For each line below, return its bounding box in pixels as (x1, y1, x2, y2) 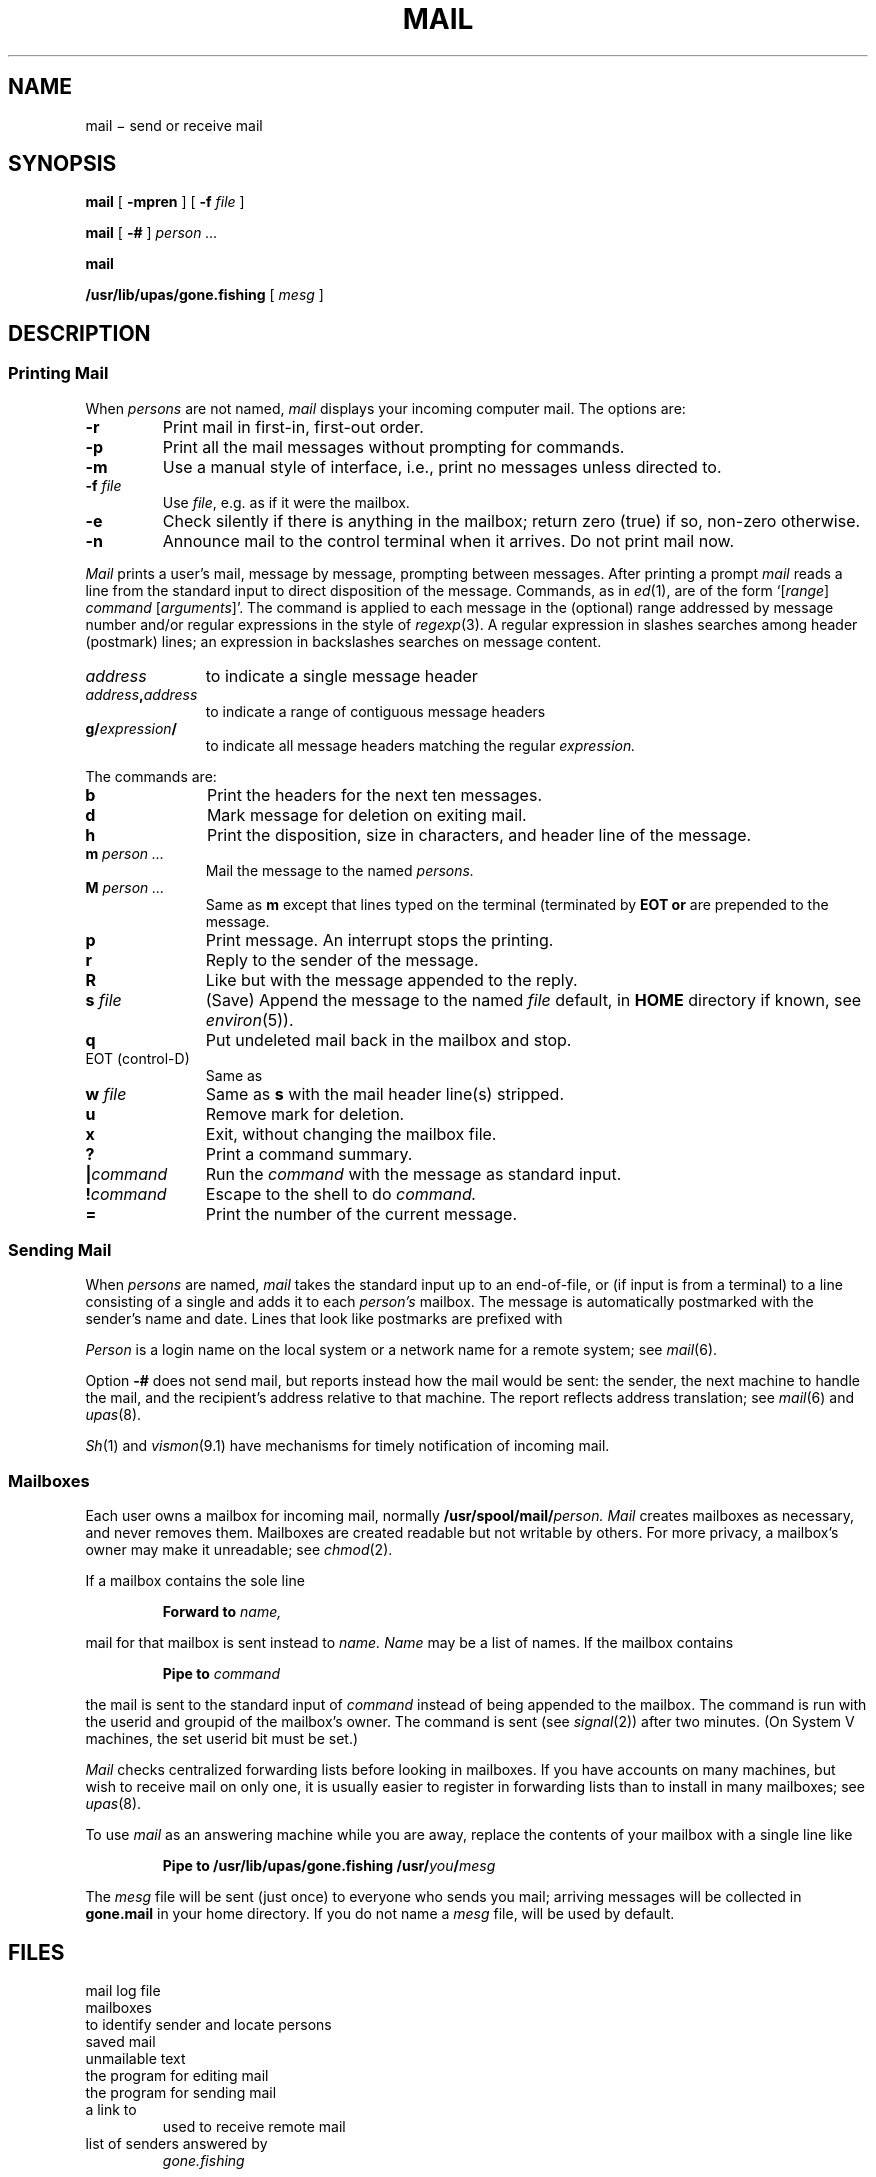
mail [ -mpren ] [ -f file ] (85, 193, 245, 211)
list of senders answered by (85, 2135, 268, 2152)
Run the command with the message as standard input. (205, 1163, 622, 1184)
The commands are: (85, 767, 217, 785)
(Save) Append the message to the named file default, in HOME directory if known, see (205, 989, 862, 1010)
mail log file (85, 1982, 161, 1999)
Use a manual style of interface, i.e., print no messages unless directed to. (162, 456, 722, 477)
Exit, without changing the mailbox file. (205, 1123, 497, 1144)
